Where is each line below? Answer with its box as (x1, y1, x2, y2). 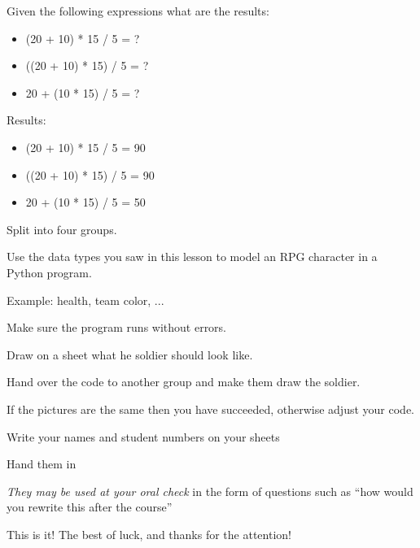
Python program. (7, 263, 92, 281)
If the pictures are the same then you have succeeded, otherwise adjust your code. (7, 400, 414, 417)
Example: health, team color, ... (7, 291, 164, 308)
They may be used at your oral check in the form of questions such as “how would (7, 482, 413, 499)
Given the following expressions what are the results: (7, 2, 269, 19)
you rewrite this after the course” (7, 498, 173, 515)
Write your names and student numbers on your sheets (7, 428, 280, 445)
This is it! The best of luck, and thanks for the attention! (7, 525, 291, 542)
